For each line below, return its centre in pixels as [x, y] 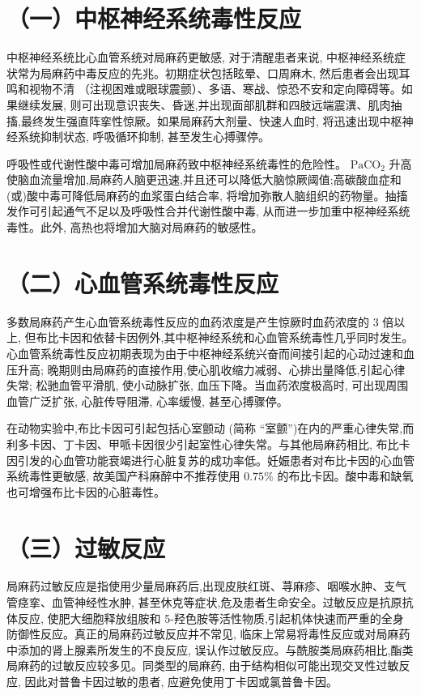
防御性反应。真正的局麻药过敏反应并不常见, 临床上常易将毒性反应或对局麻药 [208, 634]
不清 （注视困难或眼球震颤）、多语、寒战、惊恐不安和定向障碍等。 [226, 89]
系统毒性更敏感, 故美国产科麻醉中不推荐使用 [123, 476]
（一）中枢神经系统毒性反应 [154, 18]
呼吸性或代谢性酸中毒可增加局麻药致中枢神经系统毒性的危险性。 [176, 163]
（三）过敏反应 [86, 547]
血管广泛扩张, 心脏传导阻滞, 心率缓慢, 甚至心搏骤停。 [147, 401]
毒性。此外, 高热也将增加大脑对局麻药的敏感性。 [135, 227]
